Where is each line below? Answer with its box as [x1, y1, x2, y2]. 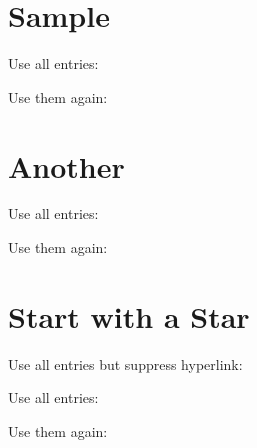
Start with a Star [8, 295, 250, 336]
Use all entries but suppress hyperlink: [8, 353, 243, 374]
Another [8, 145, 125, 186]
